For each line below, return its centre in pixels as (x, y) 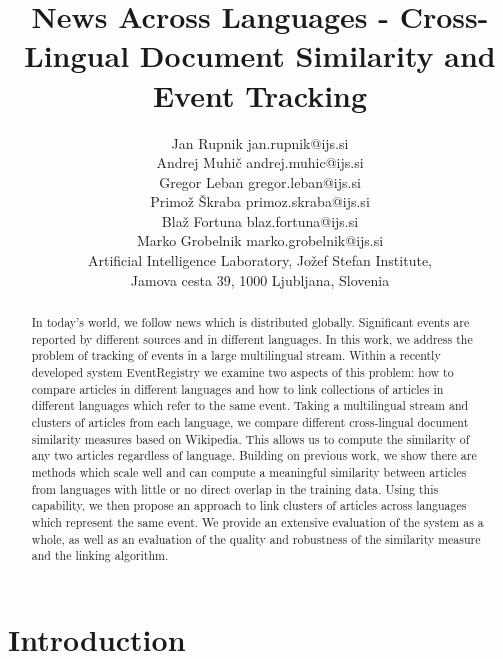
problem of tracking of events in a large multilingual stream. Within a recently (236, 355)
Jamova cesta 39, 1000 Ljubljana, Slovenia (260, 279)
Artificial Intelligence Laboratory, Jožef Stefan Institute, (259, 260)
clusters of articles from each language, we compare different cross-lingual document (250, 421)
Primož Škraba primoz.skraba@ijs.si (260, 201)
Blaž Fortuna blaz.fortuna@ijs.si (260, 220)
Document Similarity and (317, 55)
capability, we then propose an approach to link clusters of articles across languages (249, 505)
